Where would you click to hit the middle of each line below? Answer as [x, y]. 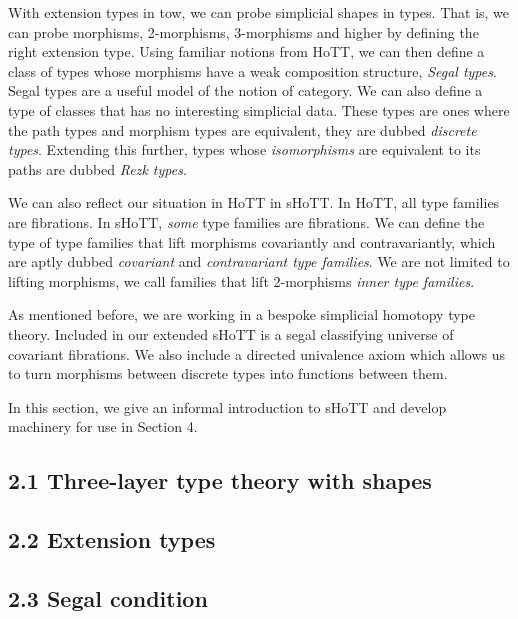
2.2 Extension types [112, 539]
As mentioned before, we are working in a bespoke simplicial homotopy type [241, 314]
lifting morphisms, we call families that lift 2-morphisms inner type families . [241, 280]
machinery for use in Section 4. [103, 426]
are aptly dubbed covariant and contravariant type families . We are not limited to [259, 261]
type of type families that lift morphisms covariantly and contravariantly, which [252, 241]
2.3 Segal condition [108, 597]
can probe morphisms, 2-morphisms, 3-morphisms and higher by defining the [243, 31]
